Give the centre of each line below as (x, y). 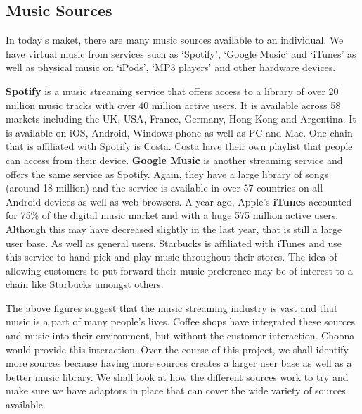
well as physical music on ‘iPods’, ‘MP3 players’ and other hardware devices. (171, 67)
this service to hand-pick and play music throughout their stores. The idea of (172, 257)
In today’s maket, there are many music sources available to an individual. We (175, 40)
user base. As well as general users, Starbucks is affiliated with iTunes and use (174, 243)
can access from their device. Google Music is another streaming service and (174, 159)
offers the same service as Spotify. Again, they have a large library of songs (167, 174)
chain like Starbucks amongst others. (85, 284)
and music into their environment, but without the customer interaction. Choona (180, 335)
